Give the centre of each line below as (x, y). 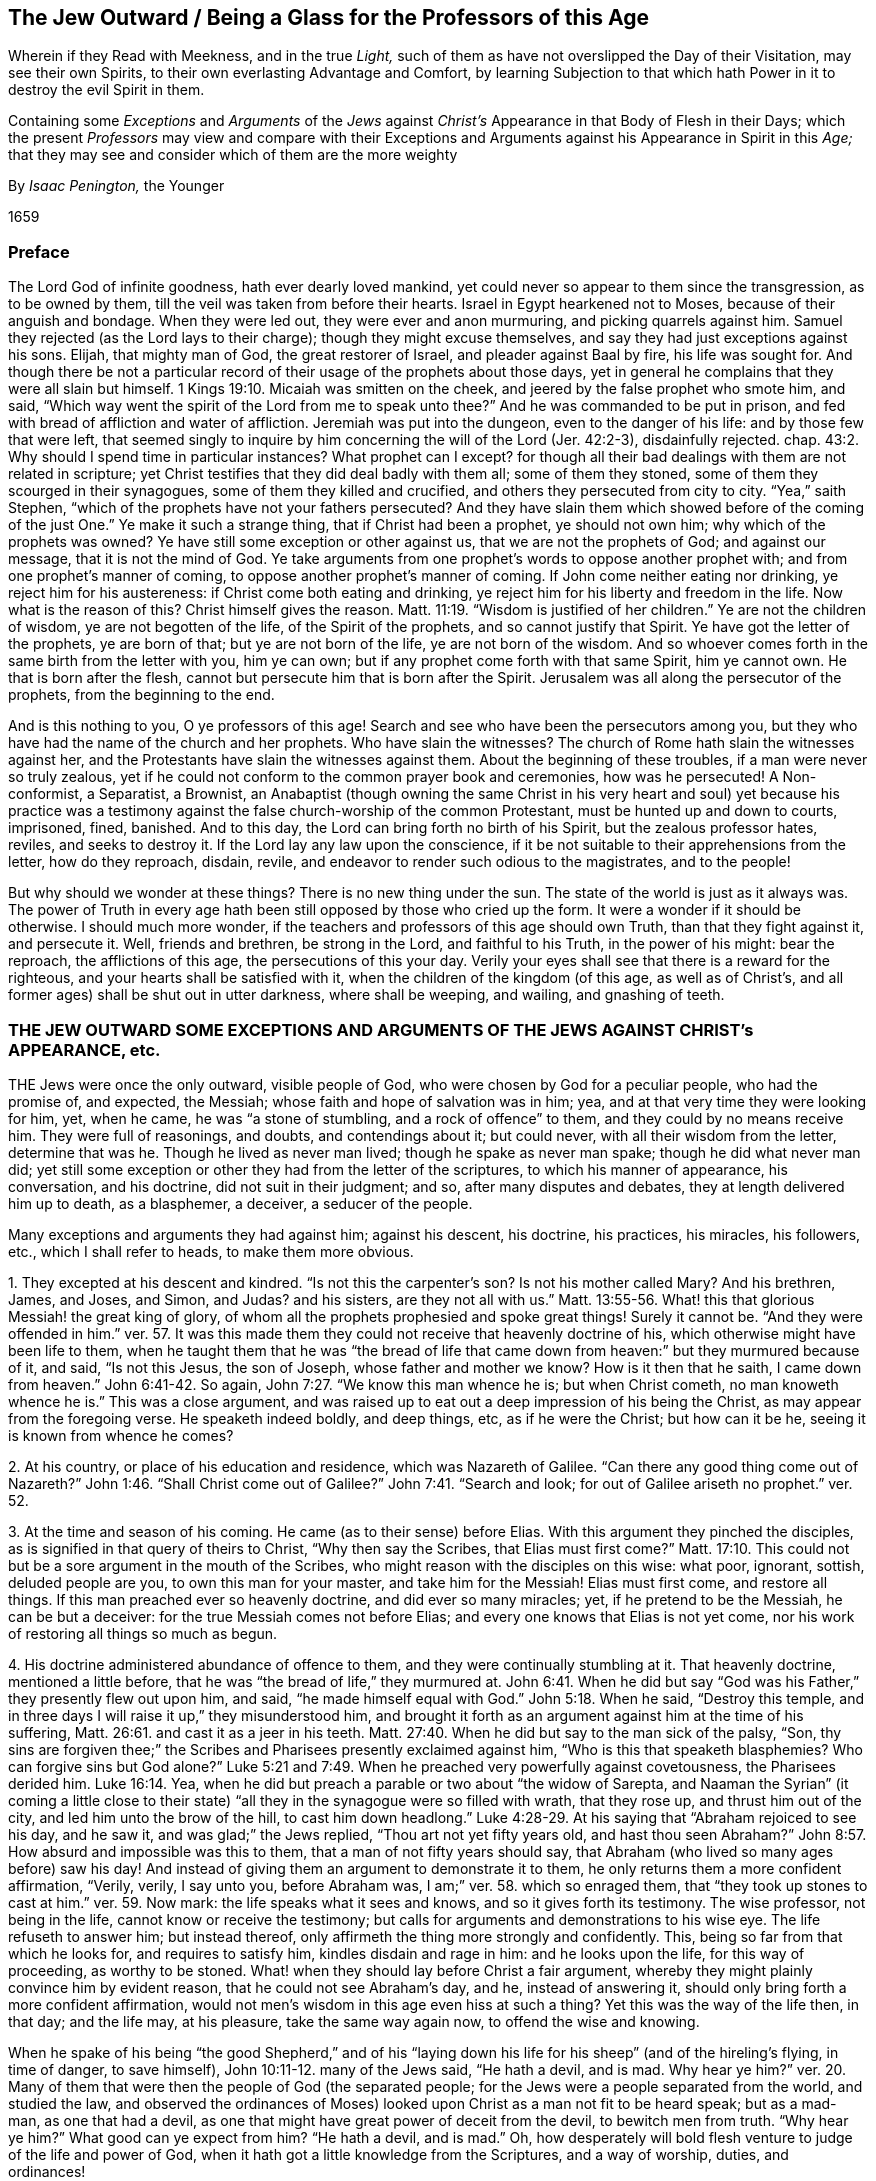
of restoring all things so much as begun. (143, 1633)
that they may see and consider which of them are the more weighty (233, 155)
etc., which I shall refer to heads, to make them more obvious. (211, 1251)
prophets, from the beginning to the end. (141, 695)
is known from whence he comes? (121, 1435)
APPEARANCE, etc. (84, 1049)
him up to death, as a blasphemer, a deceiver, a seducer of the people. (240, 1203)
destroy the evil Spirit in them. (106, 90)
